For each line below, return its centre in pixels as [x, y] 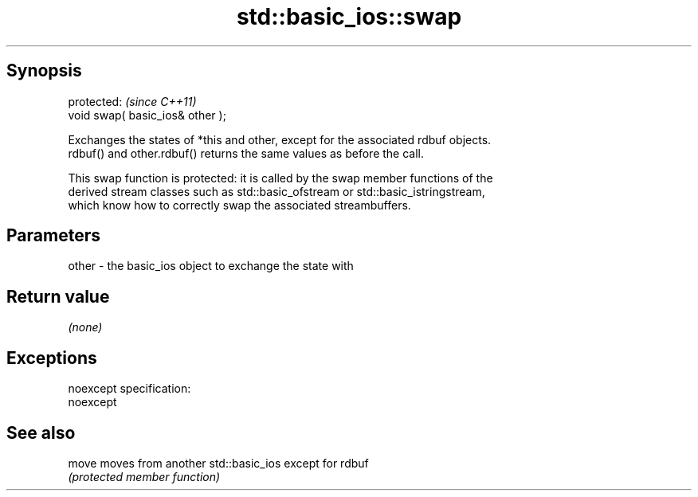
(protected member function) [144, 476]
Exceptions [52, 358]
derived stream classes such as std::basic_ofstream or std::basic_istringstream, [276, 191]
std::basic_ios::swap [349, 17]
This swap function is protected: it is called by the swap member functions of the [280, 178]
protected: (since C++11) [132, 101]
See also [41, 432]
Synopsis [44, 71]
